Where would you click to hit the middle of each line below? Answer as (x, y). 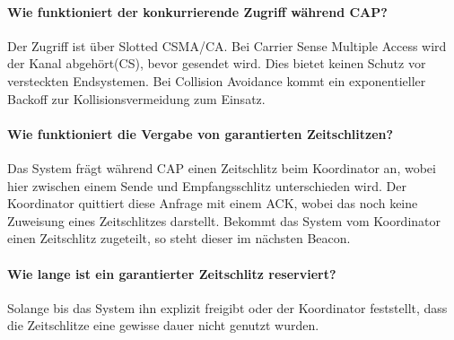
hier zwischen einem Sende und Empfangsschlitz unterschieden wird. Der (207, 185)
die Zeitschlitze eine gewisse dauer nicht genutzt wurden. (163, 325)
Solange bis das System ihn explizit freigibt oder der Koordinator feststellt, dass (227, 307)
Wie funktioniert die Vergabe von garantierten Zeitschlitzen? (201, 133)
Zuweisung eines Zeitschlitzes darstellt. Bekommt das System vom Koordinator (224, 220)
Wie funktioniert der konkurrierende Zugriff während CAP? (197, 11)
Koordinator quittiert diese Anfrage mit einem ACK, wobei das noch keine (213, 203)
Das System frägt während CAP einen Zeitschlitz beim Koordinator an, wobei (222, 167)
